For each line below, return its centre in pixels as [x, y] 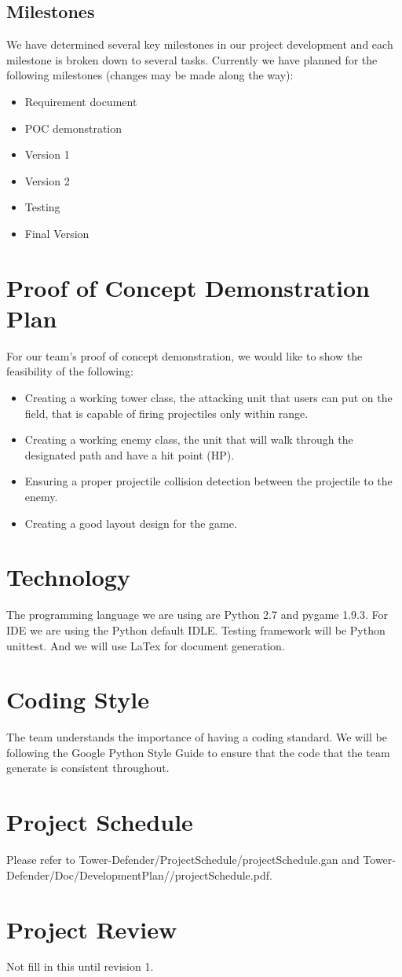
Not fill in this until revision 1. [80, 966]
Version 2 [47, 180]
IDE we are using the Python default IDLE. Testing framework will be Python [196, 629]
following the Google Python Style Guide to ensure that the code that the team [198, 752]
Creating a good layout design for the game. [131, 523]
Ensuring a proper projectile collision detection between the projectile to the [208, 481]
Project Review [92, 929]
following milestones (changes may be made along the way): [150, 75]
